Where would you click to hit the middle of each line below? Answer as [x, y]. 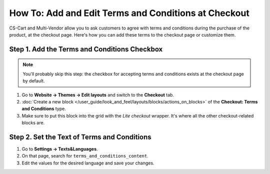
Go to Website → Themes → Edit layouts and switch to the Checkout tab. [98, 94]
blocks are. [33, 123]
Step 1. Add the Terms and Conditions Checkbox [86, 49]
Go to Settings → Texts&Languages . [60, 149]
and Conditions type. [44, 109]
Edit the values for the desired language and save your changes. [88, 163]
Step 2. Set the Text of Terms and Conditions [80, 137]
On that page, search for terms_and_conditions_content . [85, 156]
